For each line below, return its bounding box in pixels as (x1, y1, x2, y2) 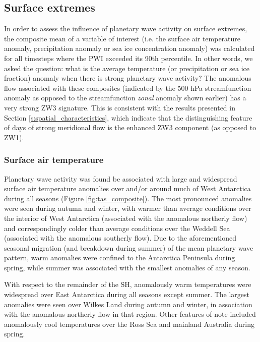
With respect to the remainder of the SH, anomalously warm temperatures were (4, 279, 251, 290)
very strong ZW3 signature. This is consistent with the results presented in (4, 102, 235, 112)
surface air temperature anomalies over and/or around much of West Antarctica (4, 183, 251, 194)
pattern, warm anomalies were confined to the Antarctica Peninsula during (4, 252, 235, 263)
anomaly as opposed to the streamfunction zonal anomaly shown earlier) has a (4, 92, 246, 103)
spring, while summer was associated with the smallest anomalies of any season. (4, 262, 250, 272)
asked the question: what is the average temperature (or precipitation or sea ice (4, 63, 250, 73)
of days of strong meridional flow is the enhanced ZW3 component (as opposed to (4, 122, 256, 133)
